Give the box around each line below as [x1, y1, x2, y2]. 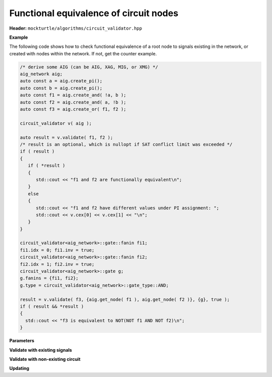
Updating [9, 365, 30, 371]
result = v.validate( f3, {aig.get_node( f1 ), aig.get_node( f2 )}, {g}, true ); [20, 296, 230, 302]
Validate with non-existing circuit [9, 356, 81, 362]
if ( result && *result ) [20, 304, 84, 309]
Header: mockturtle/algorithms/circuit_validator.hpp [9, 25, 142, 31]
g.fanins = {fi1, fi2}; [20, 275, 79, 281]
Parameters [9, 338, 35, 344]
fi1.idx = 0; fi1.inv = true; [20, 247, 95, 253]
